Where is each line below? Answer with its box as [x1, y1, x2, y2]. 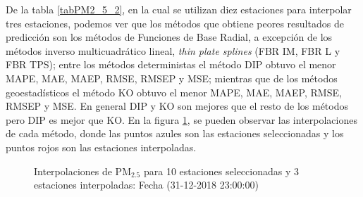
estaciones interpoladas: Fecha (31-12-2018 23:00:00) [34, 177, 259, 192]
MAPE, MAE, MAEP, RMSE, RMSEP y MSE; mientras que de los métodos [6, 70, 338, 85]
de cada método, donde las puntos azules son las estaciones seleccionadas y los [6, 126, 344, 141]
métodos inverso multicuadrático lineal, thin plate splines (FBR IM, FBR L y [6, 43, 340, 58]
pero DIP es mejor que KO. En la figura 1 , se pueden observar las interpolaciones [6, 112, 357, 127]
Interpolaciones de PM [34, 163, 131, 178]
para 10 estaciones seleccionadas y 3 [143, 163, 299, 178]
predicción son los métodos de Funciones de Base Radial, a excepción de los [6, 30, 333, 44]
